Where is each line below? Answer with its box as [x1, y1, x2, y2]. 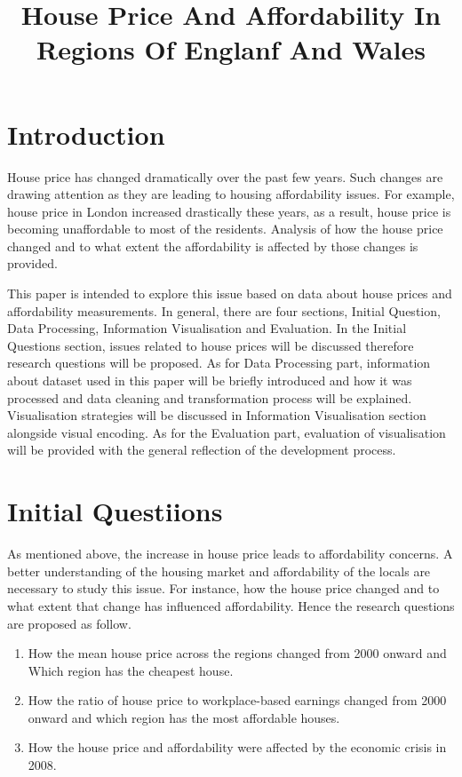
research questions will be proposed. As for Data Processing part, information [7, 353, 431, 372]
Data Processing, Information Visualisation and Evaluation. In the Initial [7, 319, 407, 337]
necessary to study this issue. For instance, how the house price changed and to [7, 579, 440, 598]
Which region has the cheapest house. [28, 661, 234, 679]
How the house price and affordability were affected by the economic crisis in [28, 738, 447, 757]
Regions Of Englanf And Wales [36, 31, 426, 67]
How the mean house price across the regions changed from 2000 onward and [28, 644, 447, 662]
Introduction [7, 115, 165, 152]
